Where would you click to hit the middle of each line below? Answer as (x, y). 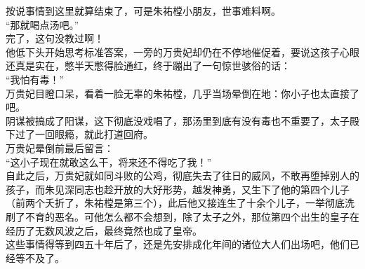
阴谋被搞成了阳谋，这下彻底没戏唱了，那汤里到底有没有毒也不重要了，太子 (178, 120)
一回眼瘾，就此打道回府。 (94, 134)
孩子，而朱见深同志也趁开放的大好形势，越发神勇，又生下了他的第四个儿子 (178, 189)
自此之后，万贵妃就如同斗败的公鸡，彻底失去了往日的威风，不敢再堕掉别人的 (182, 175)
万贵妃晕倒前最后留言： (60, 147)
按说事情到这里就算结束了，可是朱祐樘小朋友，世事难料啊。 (143, 11)
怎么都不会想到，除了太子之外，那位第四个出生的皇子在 (231, 216)
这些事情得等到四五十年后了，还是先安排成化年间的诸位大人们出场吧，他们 (178, 244)
